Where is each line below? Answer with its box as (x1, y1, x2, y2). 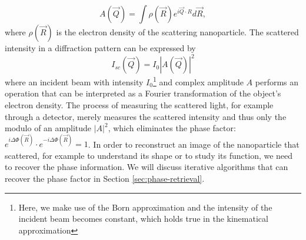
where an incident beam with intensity (5, 75, 144, 88)
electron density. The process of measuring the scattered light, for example (5, 98, 274, 111)
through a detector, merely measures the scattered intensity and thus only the (5, 110, 287, 122)
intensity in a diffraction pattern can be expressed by (5, 42, 196, 54)
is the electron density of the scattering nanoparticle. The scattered (56, 26, 299, 38)
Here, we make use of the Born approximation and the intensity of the (18, 201, 272, 213)
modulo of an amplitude (5, 122, 92, 134)
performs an (255, 75, 299, 88)
